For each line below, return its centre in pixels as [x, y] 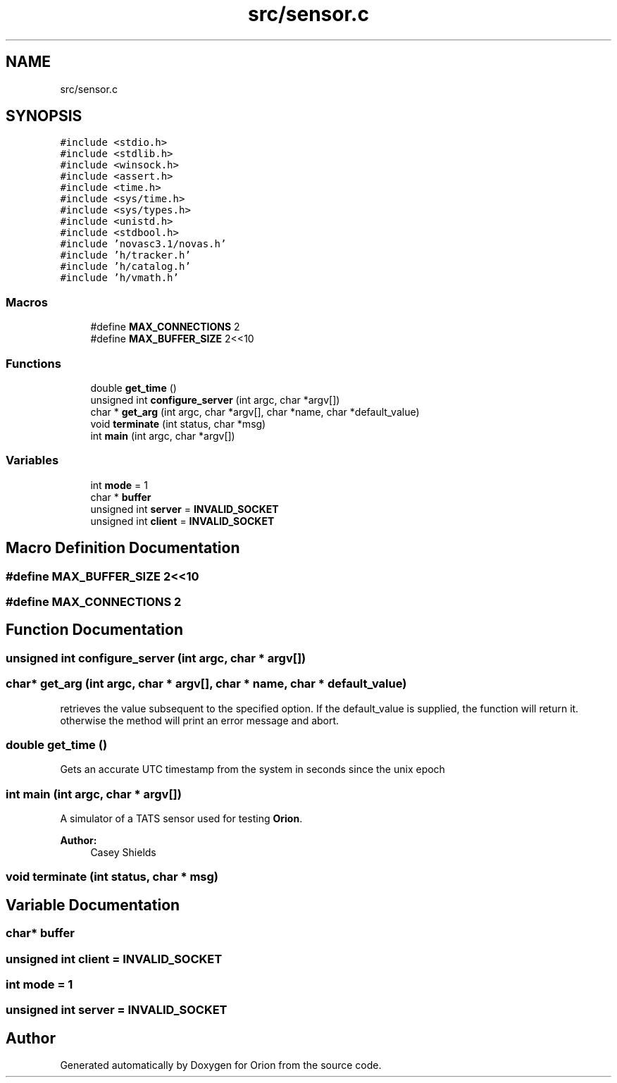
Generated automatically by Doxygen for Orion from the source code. [221, 1065]
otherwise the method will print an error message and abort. [200, 720]
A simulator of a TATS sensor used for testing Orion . [181, 818]
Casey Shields [123, 852]
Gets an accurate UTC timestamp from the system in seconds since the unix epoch [253, 769]
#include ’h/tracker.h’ [125, 255]
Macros [27, 302]
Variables [32, 460]
